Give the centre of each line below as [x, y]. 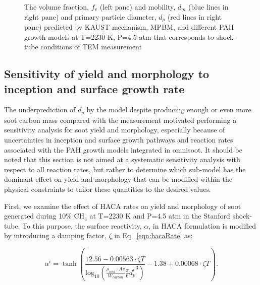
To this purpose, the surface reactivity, [82, 225]
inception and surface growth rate [94, 88]
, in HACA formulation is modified [202, 225]
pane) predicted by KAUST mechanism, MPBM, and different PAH [129, 27]
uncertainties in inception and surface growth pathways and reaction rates [119, 140]
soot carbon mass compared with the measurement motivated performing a [120, 120]
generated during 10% [38, 216]
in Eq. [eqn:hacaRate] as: [153, 235]
